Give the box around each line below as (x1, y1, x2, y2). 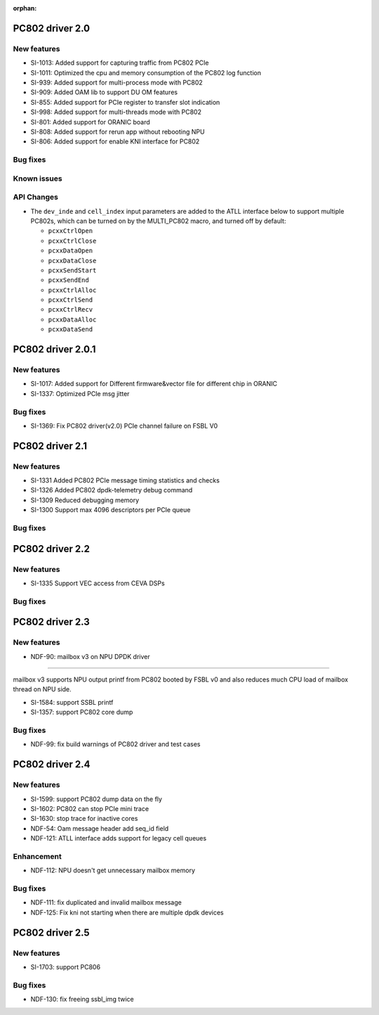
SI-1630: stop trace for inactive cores (30, 815, 138, 823)
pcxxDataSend (48, 326, 93, 333)
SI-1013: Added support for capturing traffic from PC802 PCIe (30, 58, 209, 67)
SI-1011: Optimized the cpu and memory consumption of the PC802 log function (30, 68, 261, 77)
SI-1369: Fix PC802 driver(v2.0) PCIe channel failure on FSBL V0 (30, 421, 218, 430)
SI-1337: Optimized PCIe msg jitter (30, 389, 130, 397)
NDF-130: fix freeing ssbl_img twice (30, 995, 134, 1004)
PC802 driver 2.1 (13, 440, 88, 452)
